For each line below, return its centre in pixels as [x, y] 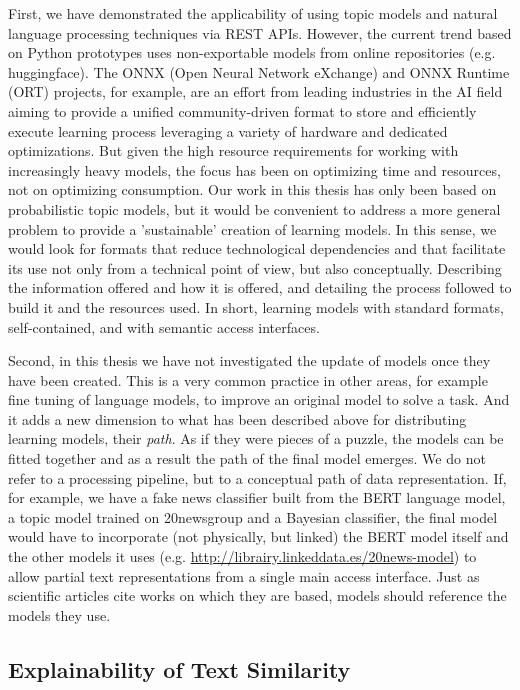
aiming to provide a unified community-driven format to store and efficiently [242, 110]
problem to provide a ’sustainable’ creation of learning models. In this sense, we [252, 228]
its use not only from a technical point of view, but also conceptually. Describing [255, 267]
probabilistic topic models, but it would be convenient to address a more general [254, 208]
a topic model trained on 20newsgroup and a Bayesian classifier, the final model [253, 516]
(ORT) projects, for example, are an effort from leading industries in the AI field [255, 91]
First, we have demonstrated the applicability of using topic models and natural [253, 13]
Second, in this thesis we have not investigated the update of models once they [249, 360]
